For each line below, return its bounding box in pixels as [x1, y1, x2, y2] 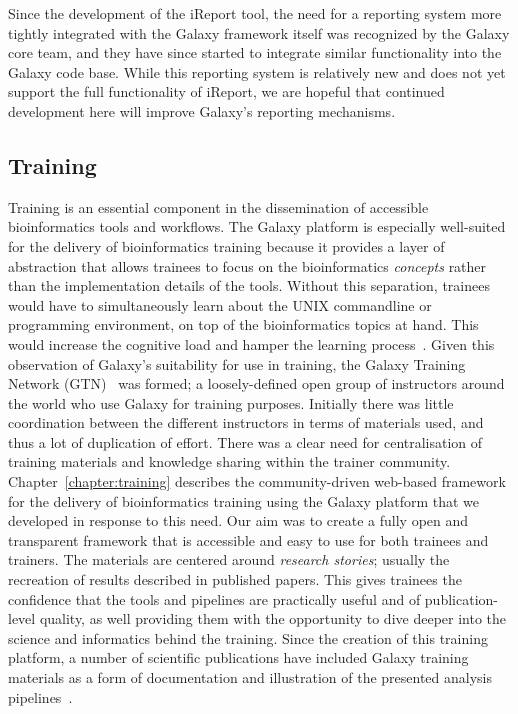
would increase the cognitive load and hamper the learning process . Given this [8, 333, 495, 354]
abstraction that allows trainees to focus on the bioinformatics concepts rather [8, 255, 487, 276]
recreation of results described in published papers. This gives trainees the [8, 569, 462, 590]
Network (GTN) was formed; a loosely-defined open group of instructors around [8, 373, 505, 394]
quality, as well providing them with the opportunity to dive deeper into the [39, 608, 507, 629]
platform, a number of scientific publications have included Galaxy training [8, 647, 469, 668]
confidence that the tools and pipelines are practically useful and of [8, 588, 421, 609]
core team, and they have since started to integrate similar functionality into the [8, 42, 502, 63]
